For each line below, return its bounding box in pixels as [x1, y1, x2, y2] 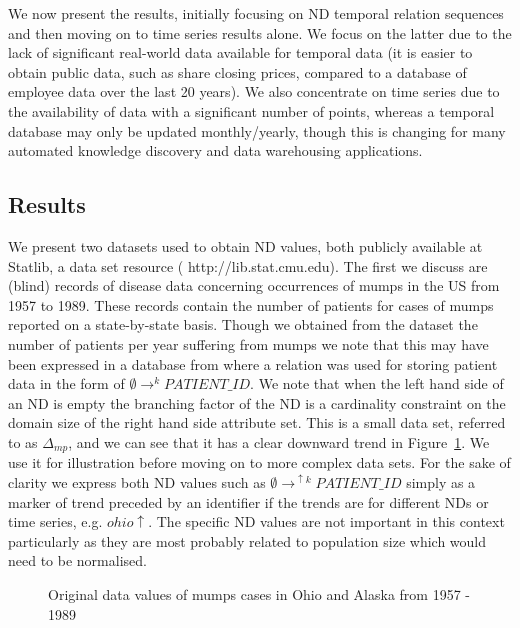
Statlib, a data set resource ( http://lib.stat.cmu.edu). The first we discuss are [8, 255, 488, 276]
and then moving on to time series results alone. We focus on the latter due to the [8, 22, 512, 43]
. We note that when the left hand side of [250, 373, 504, 394]
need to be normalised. [8, 550, 147, 571]
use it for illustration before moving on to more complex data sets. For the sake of [8, 452, 511, 473]
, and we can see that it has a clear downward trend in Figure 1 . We [68, 431, 490, 452]
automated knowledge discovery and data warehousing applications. [8, 140, 423, 161]
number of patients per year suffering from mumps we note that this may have [8, 333, 489, 354]
